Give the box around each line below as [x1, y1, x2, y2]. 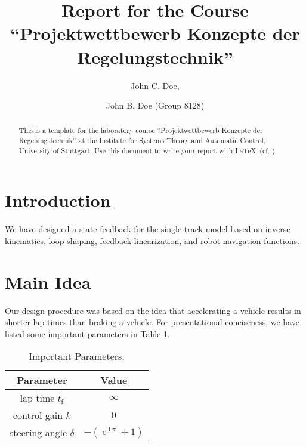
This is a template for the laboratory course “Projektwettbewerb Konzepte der [18, 125, 263, 135]
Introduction [5, 188, 111, 212]
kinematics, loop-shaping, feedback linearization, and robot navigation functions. [5, 234, 299, 246]
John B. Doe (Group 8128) [106, 99, 205, 112]
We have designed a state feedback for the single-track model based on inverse [5, 223, 290, 235]
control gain [13, 408, 63, 423]
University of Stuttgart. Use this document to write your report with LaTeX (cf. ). [18, 145, 277, 155]
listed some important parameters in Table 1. [5, 327, 170, 340]
